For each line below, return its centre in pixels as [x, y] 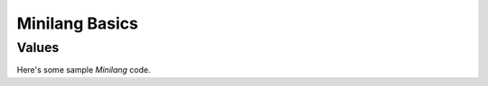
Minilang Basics [78, 23]
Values [38, 47]
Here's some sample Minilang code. [84, 70]
